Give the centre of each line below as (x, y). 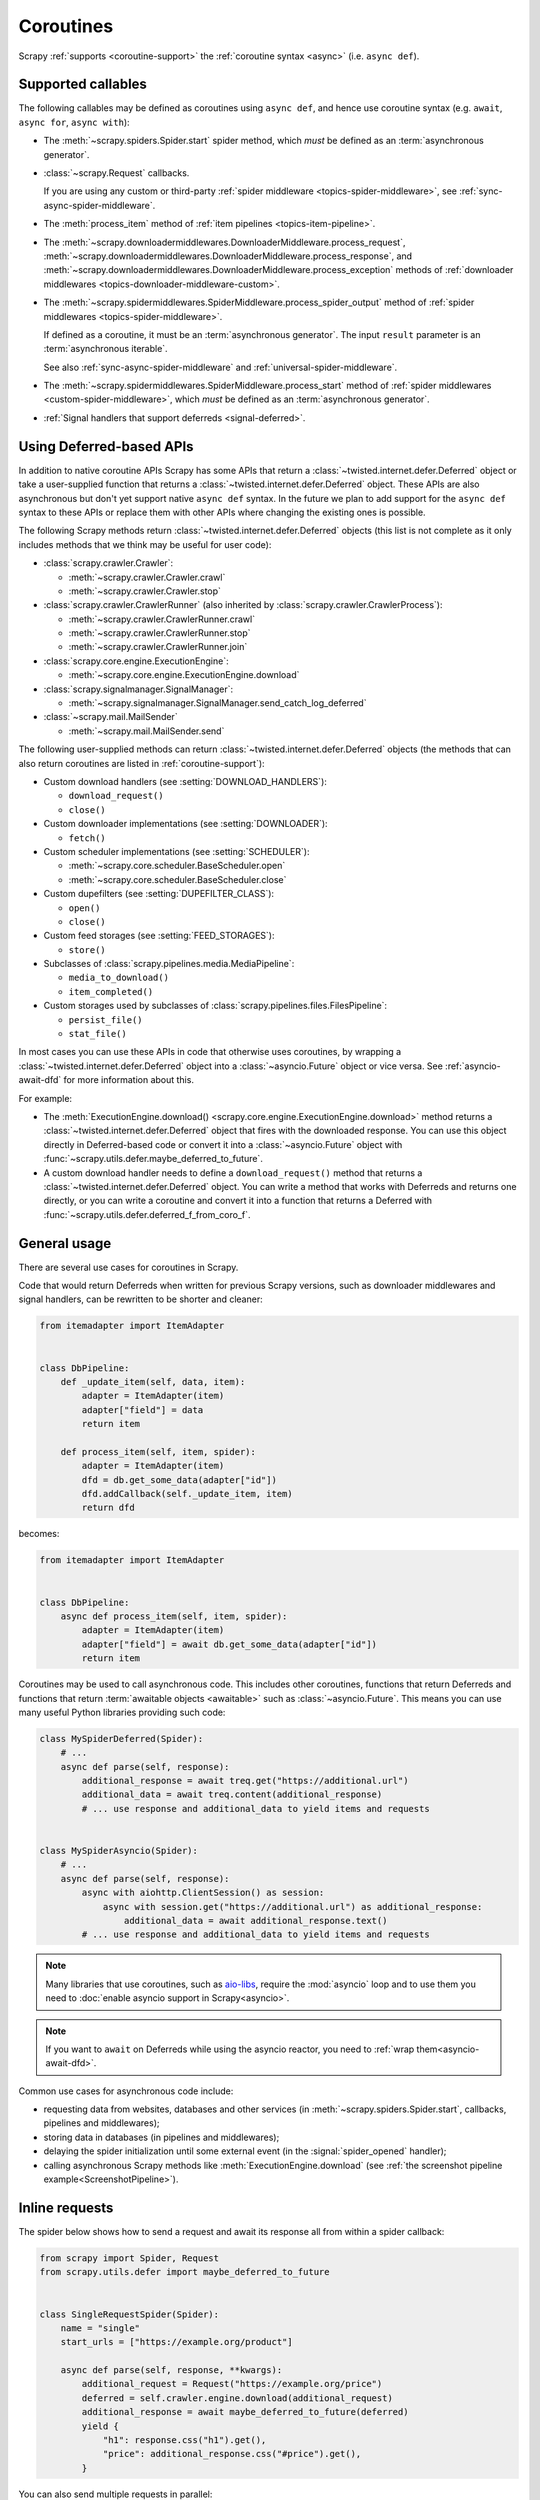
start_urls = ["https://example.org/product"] (177, 2342)
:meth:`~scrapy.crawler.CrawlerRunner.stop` (159, 633)
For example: (45, 1098)
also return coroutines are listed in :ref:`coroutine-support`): (141, 763)
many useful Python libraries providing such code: (122, 1712)
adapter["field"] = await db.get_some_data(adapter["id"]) (229, 1644)
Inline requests (66, 2207)
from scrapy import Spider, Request (129, 2258)
